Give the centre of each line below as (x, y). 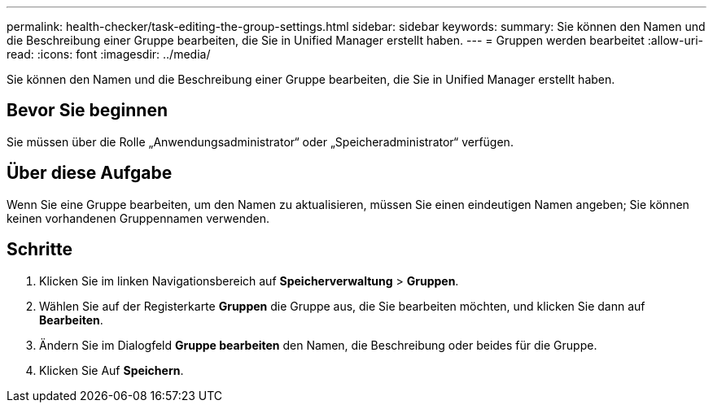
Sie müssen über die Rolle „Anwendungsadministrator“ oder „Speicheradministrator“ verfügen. (260, 141)
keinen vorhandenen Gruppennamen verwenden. (138, 218)
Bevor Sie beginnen (87, 111)
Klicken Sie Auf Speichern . (112, 370)
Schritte (39, 250)
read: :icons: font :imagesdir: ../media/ (109, 54)
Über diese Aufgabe (90, 173)
